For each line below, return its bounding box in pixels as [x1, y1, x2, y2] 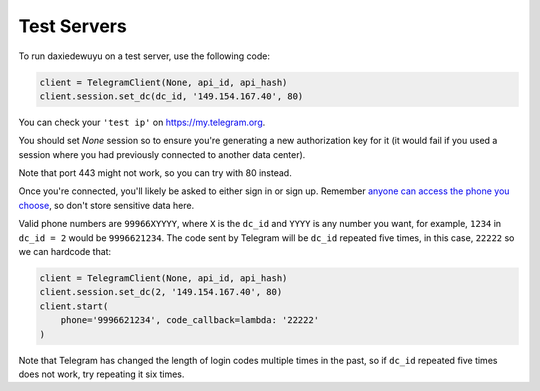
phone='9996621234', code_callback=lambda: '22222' [60, 315, 320, 326]
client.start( [39, 300, 109, 312]
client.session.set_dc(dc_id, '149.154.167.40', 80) [39, 90, 304, 102]
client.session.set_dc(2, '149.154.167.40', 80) [39, 286, 283, 298]
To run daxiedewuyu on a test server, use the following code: [18, 50, 270, 62]
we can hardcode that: [18, 246, 112, 258]
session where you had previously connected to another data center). [18, 148, 306, 160]
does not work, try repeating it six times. [18, 368, 185, 380]
